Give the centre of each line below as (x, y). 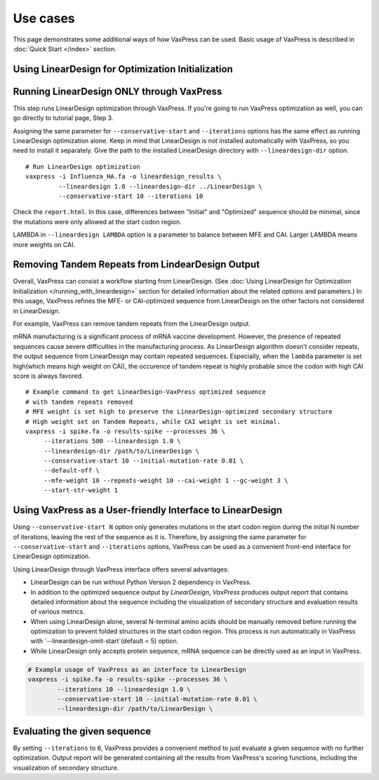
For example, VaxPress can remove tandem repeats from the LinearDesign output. (132, 324)
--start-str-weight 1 (81, 490)
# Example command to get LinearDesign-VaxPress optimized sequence (146, 392)
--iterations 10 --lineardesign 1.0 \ (124, 689)
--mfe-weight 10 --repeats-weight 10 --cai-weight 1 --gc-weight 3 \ (166, 480)
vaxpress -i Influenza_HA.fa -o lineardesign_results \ (124, 177)
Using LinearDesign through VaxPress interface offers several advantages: (121, 569)
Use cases (44, 18)
